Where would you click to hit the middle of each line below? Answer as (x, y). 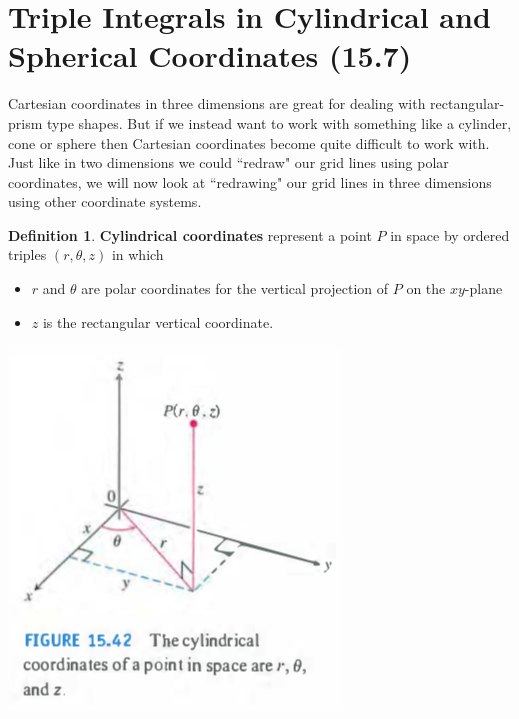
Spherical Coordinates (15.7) (210, 55)
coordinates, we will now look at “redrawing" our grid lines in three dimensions (250, 181)
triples (27, 254)
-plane (483, 288)
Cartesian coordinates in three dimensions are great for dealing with (217, 103)
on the (426, 288)
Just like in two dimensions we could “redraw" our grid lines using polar (228, 162)
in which (137, 254)
